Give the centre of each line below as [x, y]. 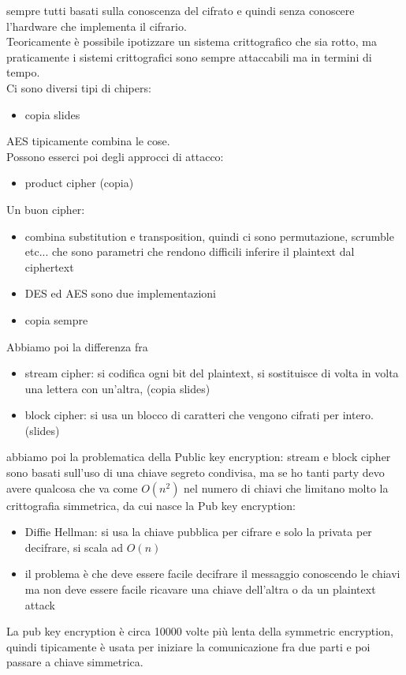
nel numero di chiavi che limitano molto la [286, 487]
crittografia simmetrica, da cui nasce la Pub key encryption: [151, 505]
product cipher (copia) [79, 183]
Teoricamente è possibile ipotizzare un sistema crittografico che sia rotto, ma [192, 41]
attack [40, 604]
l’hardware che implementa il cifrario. [97, 26]
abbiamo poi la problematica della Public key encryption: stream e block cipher [199, 457]
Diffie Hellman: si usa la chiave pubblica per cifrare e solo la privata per [198, 532]
